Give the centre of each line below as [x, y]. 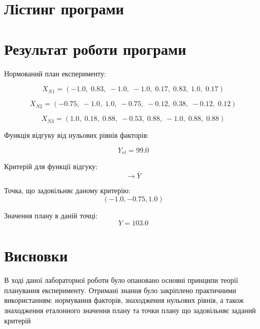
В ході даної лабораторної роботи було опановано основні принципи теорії [121, 280]
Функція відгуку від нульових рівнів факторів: [77, 135]
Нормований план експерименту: [55, 73]
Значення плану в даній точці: [51, 215]
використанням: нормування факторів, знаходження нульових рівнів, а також [124, 300]
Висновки [36, 255]
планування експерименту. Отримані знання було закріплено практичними [120, 290]
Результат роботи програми [95, 48]
